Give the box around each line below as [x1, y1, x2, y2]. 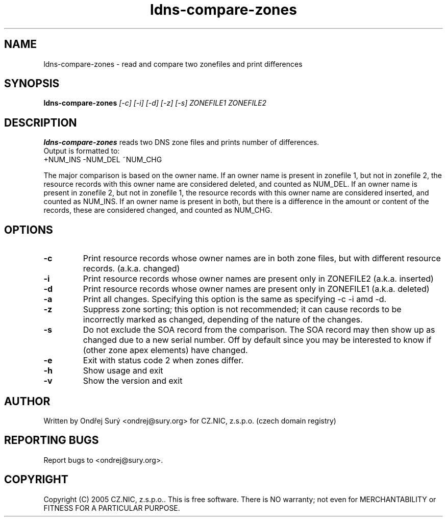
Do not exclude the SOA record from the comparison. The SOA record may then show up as [83, 325, 435, 335]
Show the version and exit [83, 376, 183, 386]
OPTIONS [4, 223, 53, 236]
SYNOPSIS [4, 77, 60, 90]
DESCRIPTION [4, 116, 77, 129]
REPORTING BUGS [4, 434, 99, 447]
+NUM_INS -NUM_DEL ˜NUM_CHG [43, 155, 162, 164]
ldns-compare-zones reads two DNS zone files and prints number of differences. [43, 138, 319, 147]
